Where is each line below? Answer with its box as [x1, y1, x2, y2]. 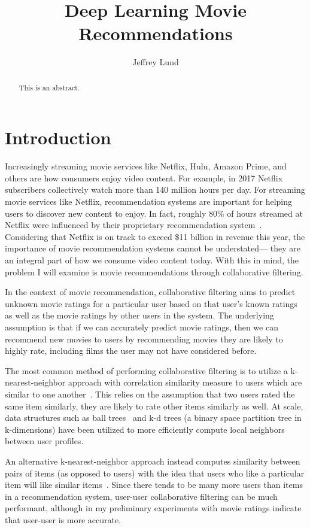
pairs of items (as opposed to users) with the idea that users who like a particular [5, 466, 305, 479]
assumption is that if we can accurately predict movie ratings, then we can [5, 321, 278, 333]
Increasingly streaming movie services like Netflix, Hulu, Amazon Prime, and [5, 160, 287, 172]
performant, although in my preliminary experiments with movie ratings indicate [5, 502, 302, 514]
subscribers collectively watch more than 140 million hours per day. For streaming [5, 183, 305, 196]
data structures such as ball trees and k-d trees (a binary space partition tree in [5, 411, 302, 424]
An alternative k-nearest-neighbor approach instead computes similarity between [5, 454, 300, 467]
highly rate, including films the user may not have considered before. [5, 344, 257, 357]
